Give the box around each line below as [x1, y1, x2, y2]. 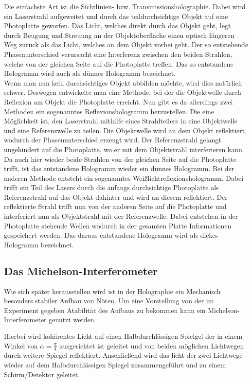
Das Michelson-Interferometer [4, 263, 158, 278]
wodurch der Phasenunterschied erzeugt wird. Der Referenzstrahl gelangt [4, 135, 221, 145]
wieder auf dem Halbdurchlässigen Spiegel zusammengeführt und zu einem [4, 360, 226, 370]
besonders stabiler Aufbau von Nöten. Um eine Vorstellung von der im [4, 296, 214, 306]
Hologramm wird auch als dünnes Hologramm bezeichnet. [4, 68, 176, 78]
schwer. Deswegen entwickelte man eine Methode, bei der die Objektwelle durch [4, 87, 241, 97]
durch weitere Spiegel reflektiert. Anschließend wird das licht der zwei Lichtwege [4, 350, 243, 360]
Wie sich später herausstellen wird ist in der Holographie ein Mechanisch [4, 286, 221, 296]
